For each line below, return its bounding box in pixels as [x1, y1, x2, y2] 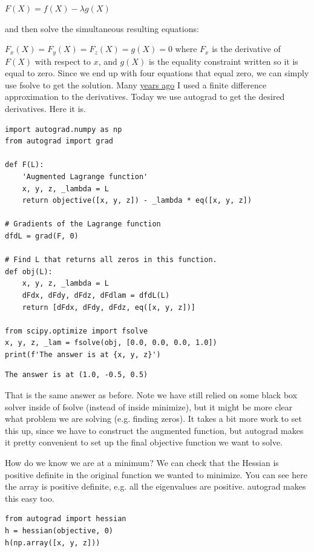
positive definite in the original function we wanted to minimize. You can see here [5, 468, 307, 481]
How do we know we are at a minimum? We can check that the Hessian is [5, 456, 279, 469]
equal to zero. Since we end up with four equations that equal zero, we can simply [5, 67, 309, 79]
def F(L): [5, 160, 44, 169]
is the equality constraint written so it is [148, 54, 298, 67]
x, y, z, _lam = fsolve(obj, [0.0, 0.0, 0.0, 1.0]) [5, 338, 217, 347]
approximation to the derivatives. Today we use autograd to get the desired [5, 90, 285, 103]
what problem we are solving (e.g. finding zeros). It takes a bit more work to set [5, 412, 302, 425]
